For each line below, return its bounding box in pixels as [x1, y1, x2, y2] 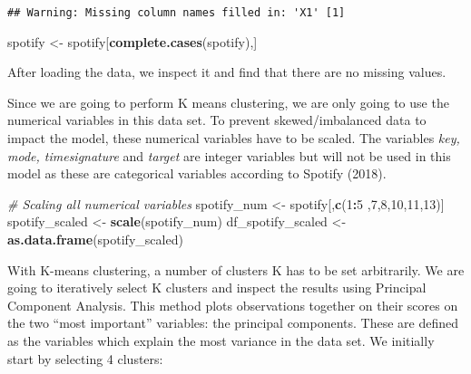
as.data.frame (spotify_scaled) [7, 230, 183, 248]
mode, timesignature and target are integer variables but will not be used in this [7, 146, 451, 165]
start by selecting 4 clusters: [7, 349, 163, 368]
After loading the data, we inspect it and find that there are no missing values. [7, 62, 446, 82]
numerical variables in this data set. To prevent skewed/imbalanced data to [7, 110, 427, 129]
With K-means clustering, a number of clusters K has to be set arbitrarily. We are [7, 260, 465, 279]
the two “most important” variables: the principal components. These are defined [7, 313, 459, 332]
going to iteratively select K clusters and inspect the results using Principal [7, 278, 427, 297]
